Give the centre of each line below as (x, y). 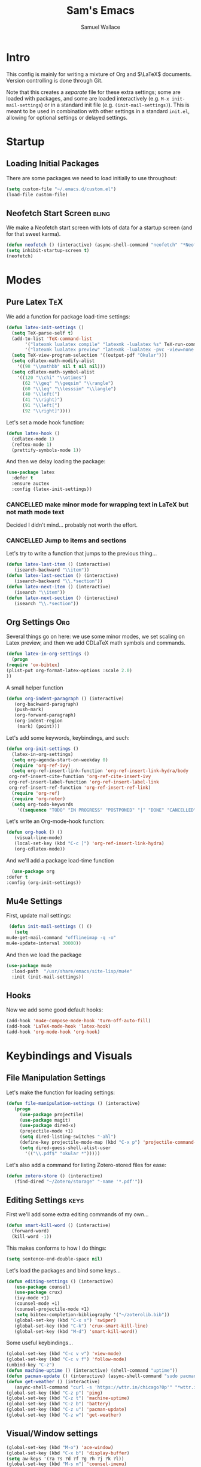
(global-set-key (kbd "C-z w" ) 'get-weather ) (64, 1415)
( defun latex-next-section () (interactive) (63, 598)
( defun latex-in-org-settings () (48, 654)
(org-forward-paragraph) (45, 715)
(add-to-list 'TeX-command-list (52, 339)
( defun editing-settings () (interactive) (60, 1281)
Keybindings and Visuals (69, 1056)
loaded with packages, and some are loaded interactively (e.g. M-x (88, 98)
